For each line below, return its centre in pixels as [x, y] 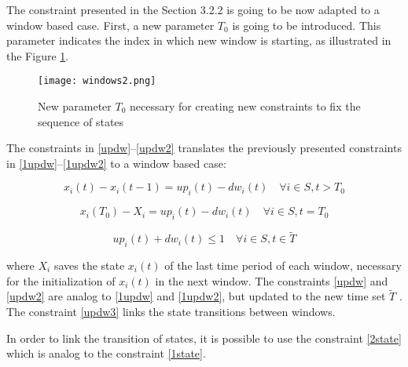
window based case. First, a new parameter [110, 25]
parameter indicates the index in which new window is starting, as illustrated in [199, 40]
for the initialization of [61, 280]
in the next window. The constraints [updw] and [272, 280]
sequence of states [81, 121]
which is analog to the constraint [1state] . [106, 353]
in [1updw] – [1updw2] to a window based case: [116, 163]
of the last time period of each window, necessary [283, 265]
